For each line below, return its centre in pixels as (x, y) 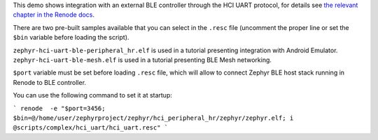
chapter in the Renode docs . (54, 15)
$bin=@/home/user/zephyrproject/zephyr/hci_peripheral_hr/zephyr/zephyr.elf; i (153, 118)
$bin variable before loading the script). (71, 38)
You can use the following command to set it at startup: (93, 95)
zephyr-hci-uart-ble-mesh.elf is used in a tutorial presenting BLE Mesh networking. (142, 60)
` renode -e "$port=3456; (59, 108)
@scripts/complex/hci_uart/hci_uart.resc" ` (91, 128)
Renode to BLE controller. (50, 82)
